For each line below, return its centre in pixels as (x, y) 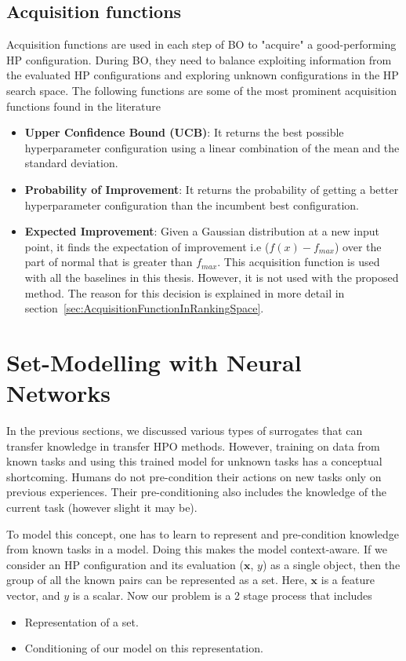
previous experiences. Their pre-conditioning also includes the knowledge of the (197, 492)
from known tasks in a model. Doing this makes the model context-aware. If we (197, 549)
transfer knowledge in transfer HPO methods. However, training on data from (193, 446)
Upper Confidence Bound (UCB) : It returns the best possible (184, 132)
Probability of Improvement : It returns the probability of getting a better (212, 189)
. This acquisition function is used (299, 262)
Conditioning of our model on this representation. (144, 648)
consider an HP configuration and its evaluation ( (125, 564)
